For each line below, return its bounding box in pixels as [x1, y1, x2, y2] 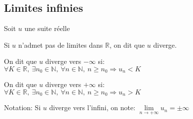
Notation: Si [4, 102, 41, 113]
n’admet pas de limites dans [18, 39, 103, 50]
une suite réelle [24, 23, 70, 33]
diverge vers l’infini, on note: [49, 102, 136, 113]
